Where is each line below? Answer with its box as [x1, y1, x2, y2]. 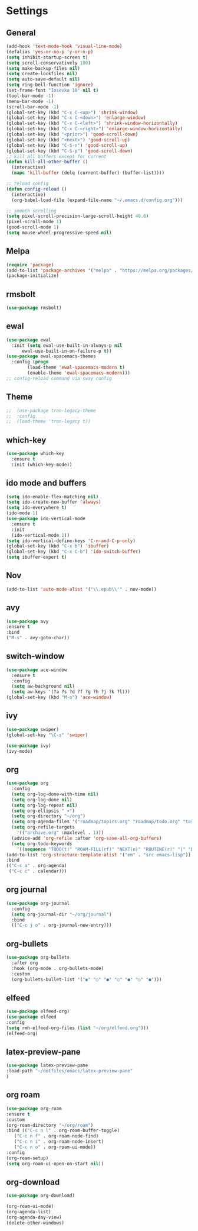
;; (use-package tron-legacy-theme [6, 407, 96, 414]
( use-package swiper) [6, 726, 60, 732]
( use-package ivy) [6, 743, 51, 749]
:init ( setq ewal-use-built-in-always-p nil [11, 342, 123, 349]
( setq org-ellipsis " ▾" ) [11, 808, 75, 814]
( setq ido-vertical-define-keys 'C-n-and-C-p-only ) [6, 537, 136, 544]
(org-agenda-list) [6, 1209, 51, 1215]
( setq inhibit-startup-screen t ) [6, 54, 88, 60]
